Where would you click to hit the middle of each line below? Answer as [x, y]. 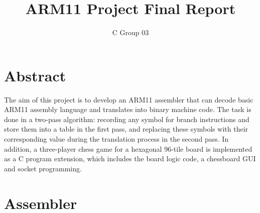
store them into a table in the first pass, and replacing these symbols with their [126, 129]
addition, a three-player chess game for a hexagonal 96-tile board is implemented [128, 148]
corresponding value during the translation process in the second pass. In [116, 139]
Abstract [35, 75]
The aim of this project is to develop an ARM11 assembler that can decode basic [129, 99]
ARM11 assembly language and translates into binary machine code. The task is [128, 109]
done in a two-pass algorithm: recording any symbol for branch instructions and [127, 119]
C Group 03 [131, 32]
